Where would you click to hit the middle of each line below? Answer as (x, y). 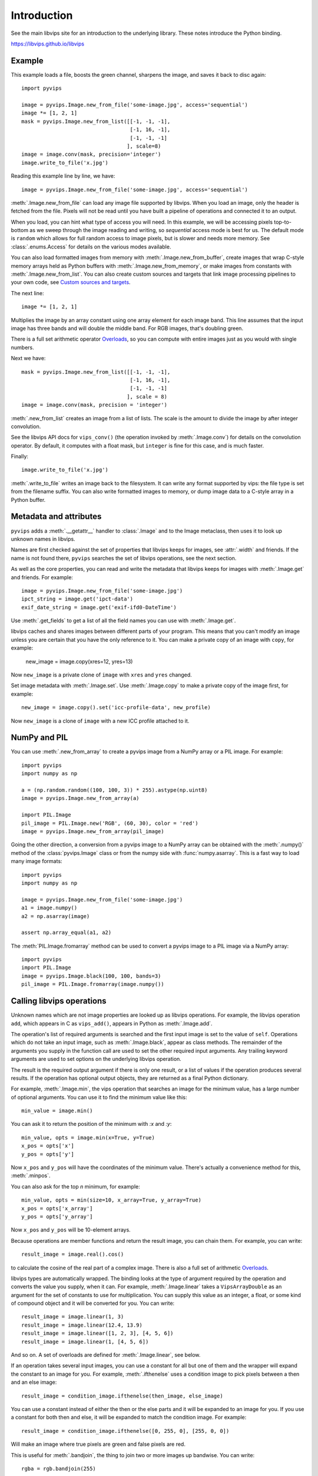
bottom (20, 230)
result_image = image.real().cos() (73, 1254)
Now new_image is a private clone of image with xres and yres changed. (102, 675)
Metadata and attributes (56, 517)
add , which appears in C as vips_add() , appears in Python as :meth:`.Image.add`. (112, 1023)
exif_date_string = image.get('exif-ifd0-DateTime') (99, 607)
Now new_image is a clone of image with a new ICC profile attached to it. (100, 721)
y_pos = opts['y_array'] (57, 1217)
